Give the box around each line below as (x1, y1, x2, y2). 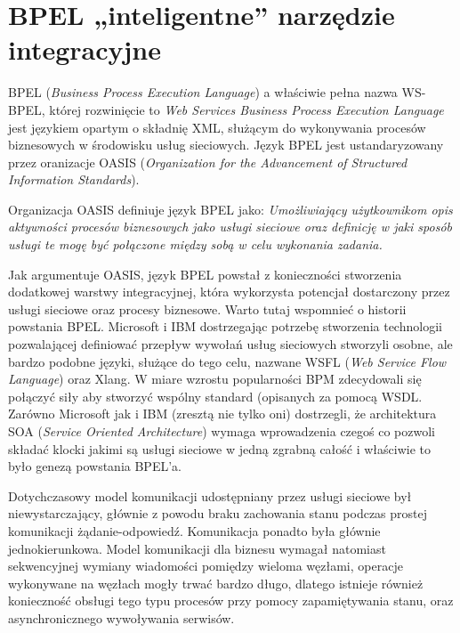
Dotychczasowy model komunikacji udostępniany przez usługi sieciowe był (8, 486, 412, 505)
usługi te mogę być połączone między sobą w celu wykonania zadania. (8, 235, 383, 254)
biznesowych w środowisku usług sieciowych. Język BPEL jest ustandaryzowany (8, 135, 444, 154)
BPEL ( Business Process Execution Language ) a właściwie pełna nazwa (8, 83, 398, 101)
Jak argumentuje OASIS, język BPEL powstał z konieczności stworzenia (8, 264, 402, 283)
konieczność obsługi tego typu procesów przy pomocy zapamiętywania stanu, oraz (8, 591, 454, 610)
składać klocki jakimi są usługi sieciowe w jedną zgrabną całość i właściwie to (8, 439, 432, 458)
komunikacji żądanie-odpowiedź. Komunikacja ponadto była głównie (8, 521, 381, 540)
